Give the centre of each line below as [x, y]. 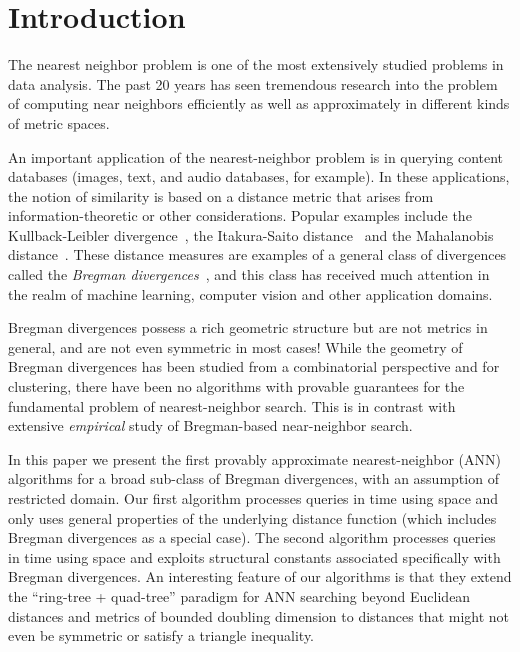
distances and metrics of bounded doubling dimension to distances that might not [259, 615]
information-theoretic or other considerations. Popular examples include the [240, 215]
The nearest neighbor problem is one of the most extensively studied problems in [256, 64]
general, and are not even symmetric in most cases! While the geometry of [235, 346]
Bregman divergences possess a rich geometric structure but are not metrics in [248, 327]
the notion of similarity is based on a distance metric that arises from [221, 195]
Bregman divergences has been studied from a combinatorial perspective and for [254, 366]
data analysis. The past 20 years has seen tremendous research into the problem [253, 83]
